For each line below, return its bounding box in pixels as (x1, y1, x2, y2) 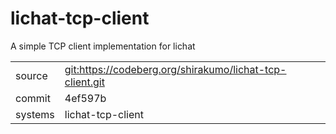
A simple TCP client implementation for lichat (10, 40, 196, 52)
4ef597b (64, 91, 107, 105)
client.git (64, 75, 105, 89)
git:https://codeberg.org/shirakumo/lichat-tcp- (64, 62, 287, 76)
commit (15, 91, 51, 105)
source (15, 68, 48, 82)
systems (15, 107, 55, 121)
